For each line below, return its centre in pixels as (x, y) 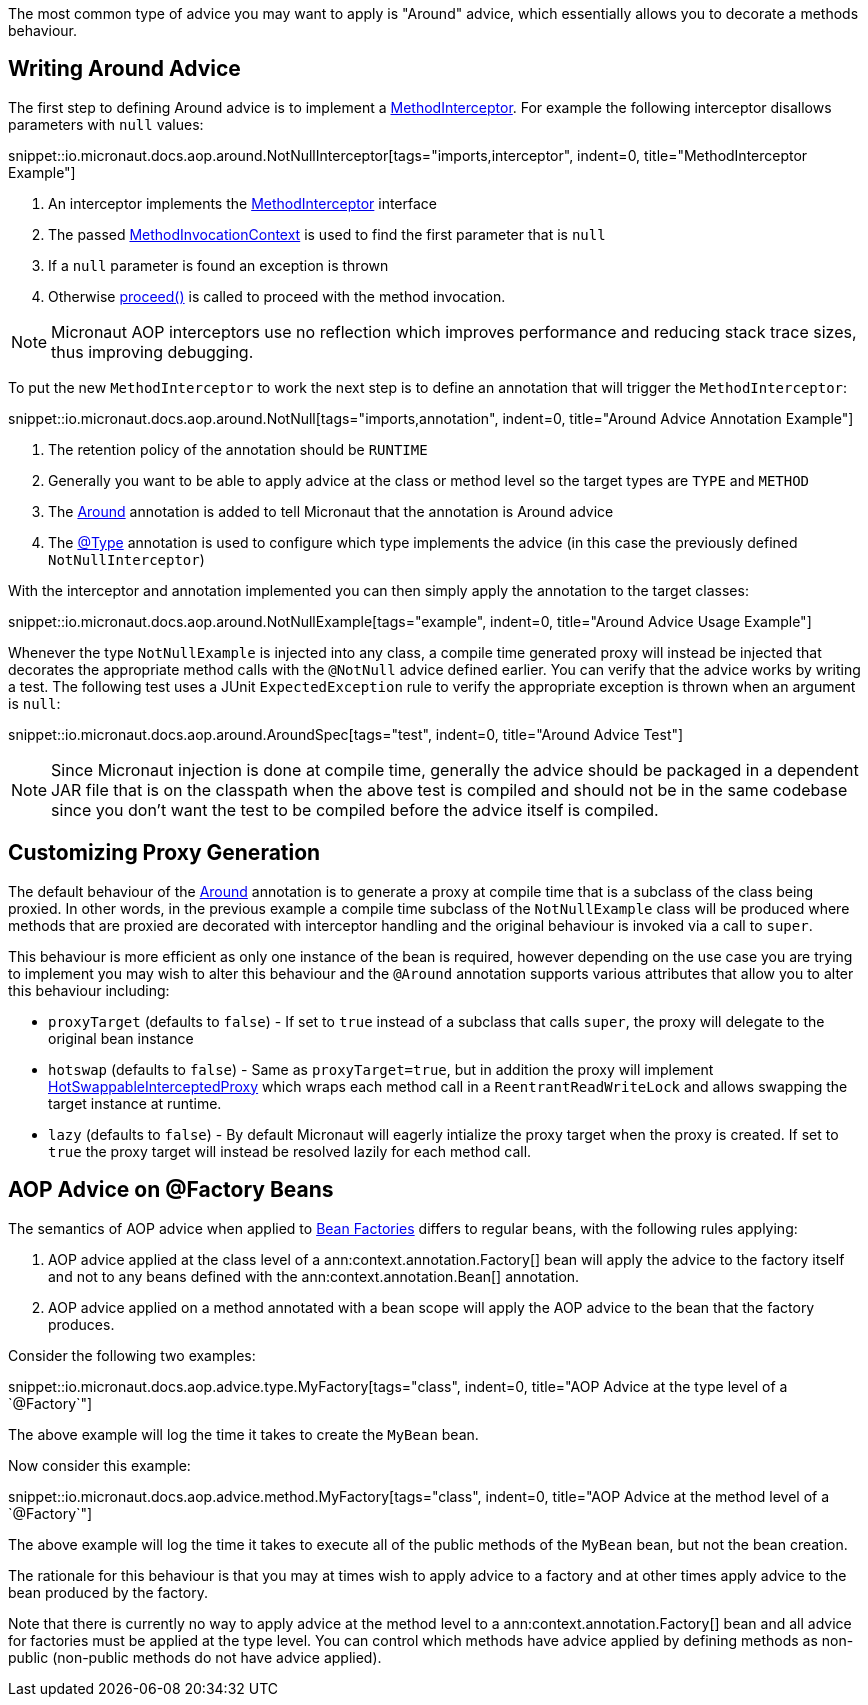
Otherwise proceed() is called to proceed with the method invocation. (277, 296)
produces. (81, 1324)
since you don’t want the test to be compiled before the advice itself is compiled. (355, 809)
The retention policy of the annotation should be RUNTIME (238, 449)
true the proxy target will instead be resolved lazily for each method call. (290, 1151)
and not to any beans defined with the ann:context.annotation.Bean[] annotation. (314, 1276)
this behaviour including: (89, 990)
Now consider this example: (99, 1465)
